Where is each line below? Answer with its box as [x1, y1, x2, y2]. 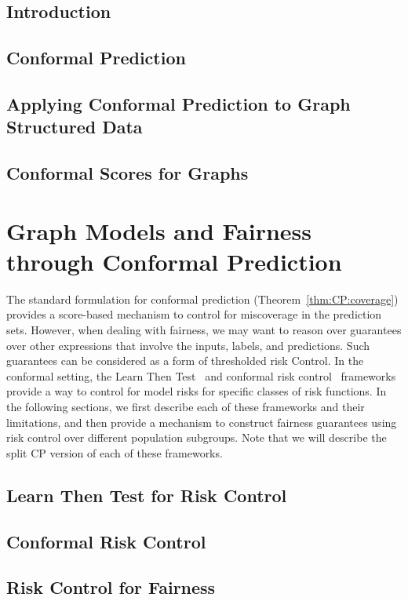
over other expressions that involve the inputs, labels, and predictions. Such [6, 337, 370, 353]
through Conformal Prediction [6, 245, 342, 277]
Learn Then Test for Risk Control [6, 483, 287, 507]
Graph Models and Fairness [6, 214, 312, 246]
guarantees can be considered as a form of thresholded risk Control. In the [6, 352, 364, 369]
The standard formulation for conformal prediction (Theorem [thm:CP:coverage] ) [6, 290, 399, 307]
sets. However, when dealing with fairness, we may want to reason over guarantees [6, 322, 402, 338]
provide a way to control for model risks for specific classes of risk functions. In [6, 383, 387, 399]
